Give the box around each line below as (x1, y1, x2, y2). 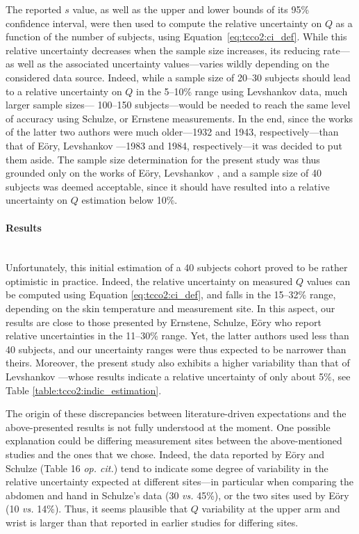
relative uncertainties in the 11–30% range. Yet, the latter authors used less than (6, 328, 349, 343)
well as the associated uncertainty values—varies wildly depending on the (17, 56, 330, 71)
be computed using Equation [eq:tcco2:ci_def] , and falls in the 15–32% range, (6, 287, 336, 302)
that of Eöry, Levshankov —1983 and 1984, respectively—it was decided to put (6, 138, 342, 152)
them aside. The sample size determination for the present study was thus (6, 152, 320, 166)
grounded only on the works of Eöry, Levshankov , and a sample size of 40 (6, 165, 322, 180)
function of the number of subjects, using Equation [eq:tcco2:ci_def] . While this (6, 29, 347, 44)
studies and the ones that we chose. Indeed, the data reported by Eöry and (6, 447, 325, 462)
